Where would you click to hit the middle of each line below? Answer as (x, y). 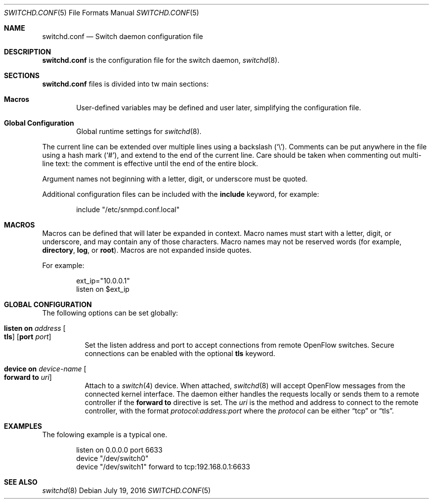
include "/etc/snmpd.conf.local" (128, 209)
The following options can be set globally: (110, 313)
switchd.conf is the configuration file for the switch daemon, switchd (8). (161, 60)
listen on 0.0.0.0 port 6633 (119, 450)
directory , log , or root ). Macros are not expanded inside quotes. (147, 250)
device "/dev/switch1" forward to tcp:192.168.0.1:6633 (163, 467)
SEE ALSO (21, 482)
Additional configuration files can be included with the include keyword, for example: (181, 194)
